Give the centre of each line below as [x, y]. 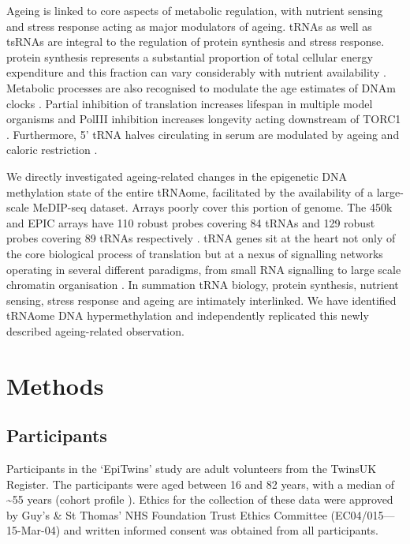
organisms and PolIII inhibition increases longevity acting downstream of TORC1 [204, 119]
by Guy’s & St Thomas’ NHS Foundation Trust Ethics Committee [167, 514]
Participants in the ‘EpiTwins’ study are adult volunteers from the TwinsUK [192, 469]
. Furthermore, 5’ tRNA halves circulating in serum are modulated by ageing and [203, 134]
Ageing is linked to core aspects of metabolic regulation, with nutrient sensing [195, 10]
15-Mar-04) [34, 530]
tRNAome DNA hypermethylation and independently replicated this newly [188, 315]
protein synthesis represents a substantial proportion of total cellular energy [190, 56]
